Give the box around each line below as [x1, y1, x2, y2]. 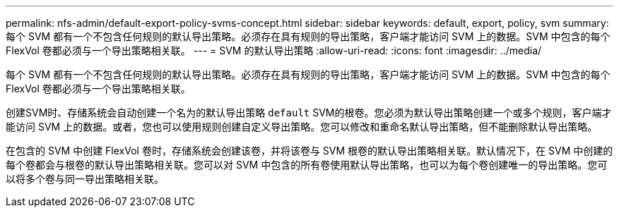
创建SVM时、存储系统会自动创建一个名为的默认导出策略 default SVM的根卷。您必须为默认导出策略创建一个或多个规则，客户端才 [6, 107, 612, 118]
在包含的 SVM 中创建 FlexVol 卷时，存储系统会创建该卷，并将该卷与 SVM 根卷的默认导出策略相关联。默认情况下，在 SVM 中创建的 [6, 145, 613, 157]
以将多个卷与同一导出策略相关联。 [6, 173, 164, 185]
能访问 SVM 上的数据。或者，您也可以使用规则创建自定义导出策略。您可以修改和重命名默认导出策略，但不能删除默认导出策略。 [6, 121, 598, 133]
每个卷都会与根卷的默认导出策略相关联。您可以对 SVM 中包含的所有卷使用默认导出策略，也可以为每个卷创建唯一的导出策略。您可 [6, 159, 608, 171]
